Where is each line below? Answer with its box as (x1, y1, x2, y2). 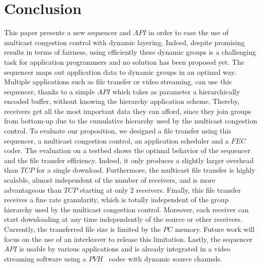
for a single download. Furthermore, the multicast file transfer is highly (36, 165, 255, 175)
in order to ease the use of (148, 27, 229, 38)
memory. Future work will (175, 224, 255, 234)
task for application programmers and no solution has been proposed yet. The (4, 56, 244, 67)
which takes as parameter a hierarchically (112, 86, 240, 96)
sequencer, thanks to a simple (4, 86, 95, 96)
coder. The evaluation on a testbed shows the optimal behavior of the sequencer (4, 145, 251, 156)
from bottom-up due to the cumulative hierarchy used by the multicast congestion (4, 115, 257, 126)
